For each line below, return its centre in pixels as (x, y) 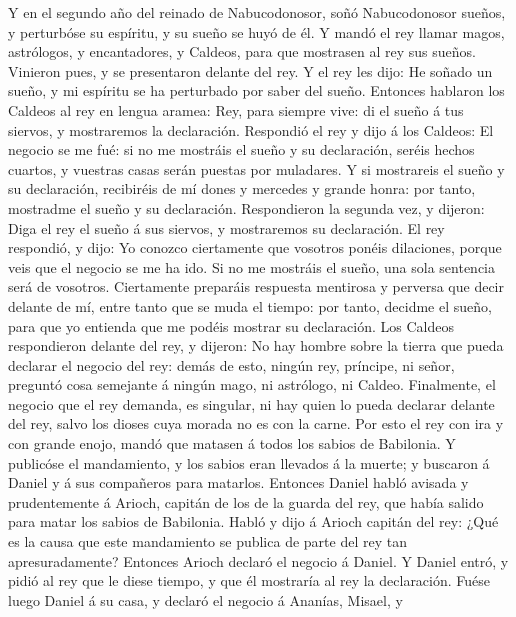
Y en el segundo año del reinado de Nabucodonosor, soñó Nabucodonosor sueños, (257, 12)
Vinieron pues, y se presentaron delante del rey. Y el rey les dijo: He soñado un (250, 70)
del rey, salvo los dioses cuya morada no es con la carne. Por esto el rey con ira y (256, 423)
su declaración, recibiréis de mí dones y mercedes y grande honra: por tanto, (242, 188)
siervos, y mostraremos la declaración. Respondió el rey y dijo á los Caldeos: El (251, 129)
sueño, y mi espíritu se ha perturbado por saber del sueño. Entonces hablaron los (256, 90)
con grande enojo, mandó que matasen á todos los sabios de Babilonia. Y (232, 443)
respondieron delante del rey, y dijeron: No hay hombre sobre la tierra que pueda (256, 345)
